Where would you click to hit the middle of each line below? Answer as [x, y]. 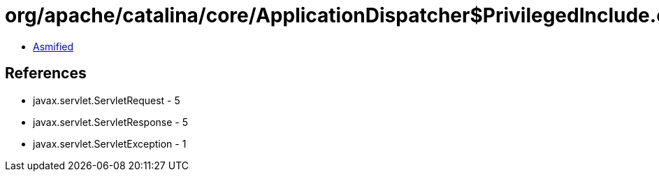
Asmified [53, 46]
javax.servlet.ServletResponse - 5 [110, 122]
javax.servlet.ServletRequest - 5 [107, 100]
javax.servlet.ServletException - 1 [110, 143]
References [46, 73]
